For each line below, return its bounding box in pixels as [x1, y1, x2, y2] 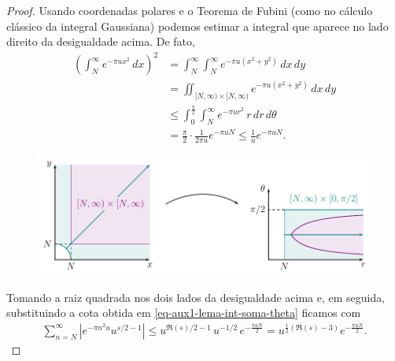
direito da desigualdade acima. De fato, [6, 33, 195, 50]
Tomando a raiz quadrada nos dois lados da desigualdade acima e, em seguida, [6, 288, 386, 305]
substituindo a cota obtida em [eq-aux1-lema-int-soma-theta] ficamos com [6, 304, 361, 321]
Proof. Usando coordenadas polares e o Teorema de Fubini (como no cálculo [6, 2, 373, 18]
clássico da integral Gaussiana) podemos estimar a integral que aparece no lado [6, 17, 389, 34]
